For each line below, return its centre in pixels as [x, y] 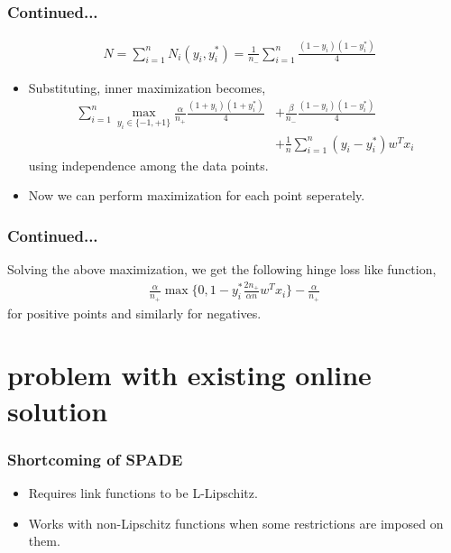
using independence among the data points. [148, 165]
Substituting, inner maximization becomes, [147, 87]
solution [58, 410]
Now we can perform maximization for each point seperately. [197, 195]
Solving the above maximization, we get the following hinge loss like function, [222, 269]
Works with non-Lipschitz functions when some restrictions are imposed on [236, 523]
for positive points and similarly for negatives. [134, 313]
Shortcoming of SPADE [95, 459]
